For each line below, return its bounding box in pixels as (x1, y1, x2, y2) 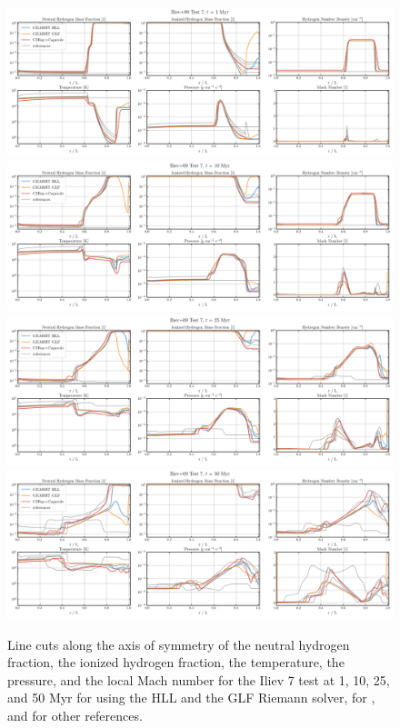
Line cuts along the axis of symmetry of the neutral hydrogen (7, 634, 350, 653)
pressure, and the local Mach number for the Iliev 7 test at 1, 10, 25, (7, 670, 390, 689)
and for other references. (7, 705, 143, 724)
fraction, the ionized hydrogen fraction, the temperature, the (7, 653, 345, 672)
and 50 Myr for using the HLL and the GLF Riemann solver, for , (7, 688, 375, 707)
